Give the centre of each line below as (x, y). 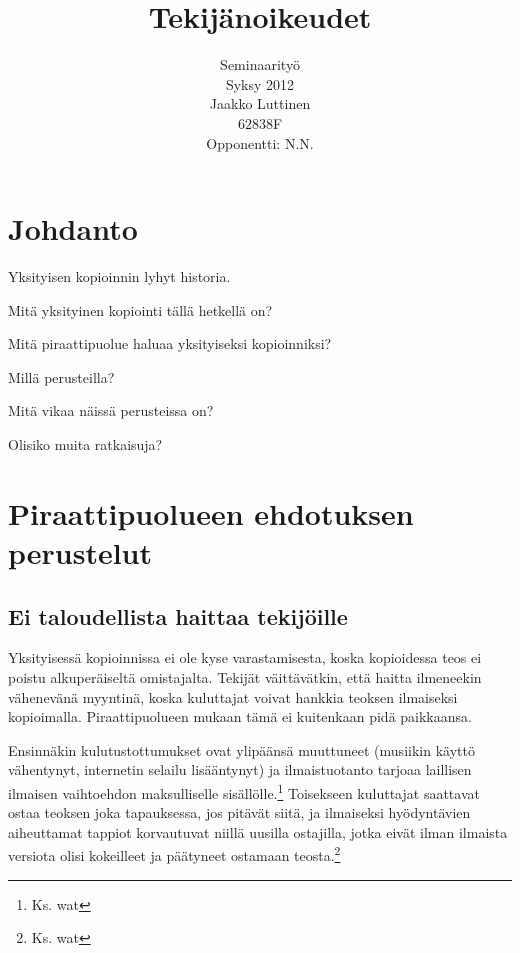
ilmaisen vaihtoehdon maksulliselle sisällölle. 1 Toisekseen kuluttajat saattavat (244, 791)
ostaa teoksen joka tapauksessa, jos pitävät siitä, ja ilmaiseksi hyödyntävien (239, 812)
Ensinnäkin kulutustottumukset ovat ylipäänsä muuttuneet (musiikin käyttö (241, 749)
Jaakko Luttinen (260, 103)
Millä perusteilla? (61, 376)
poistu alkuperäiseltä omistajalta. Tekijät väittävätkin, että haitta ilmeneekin (245, 676)
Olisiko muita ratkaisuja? (85, 444)
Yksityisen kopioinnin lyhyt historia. (119, 276)
